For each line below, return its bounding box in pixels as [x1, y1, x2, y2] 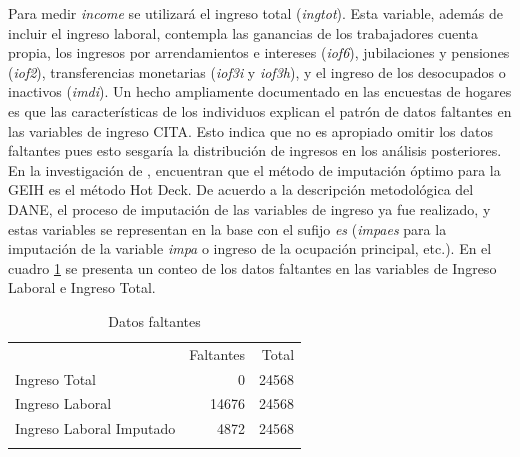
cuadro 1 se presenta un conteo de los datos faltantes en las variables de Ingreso [8, 257, 497, 278]
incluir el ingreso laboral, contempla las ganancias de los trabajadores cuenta [8, 22, 478, 43]
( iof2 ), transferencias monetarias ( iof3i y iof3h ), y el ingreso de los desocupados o [8, 61, 506, 82]
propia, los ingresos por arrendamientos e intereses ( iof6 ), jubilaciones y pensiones [8, 42, 510, 63]
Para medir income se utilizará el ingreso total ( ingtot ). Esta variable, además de [8, 3, 504, 23]
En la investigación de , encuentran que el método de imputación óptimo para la [8, 159, 501, 180]
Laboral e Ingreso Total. [8, 277, 156, 298]
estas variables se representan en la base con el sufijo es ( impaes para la [8, 218, 447, 239]
